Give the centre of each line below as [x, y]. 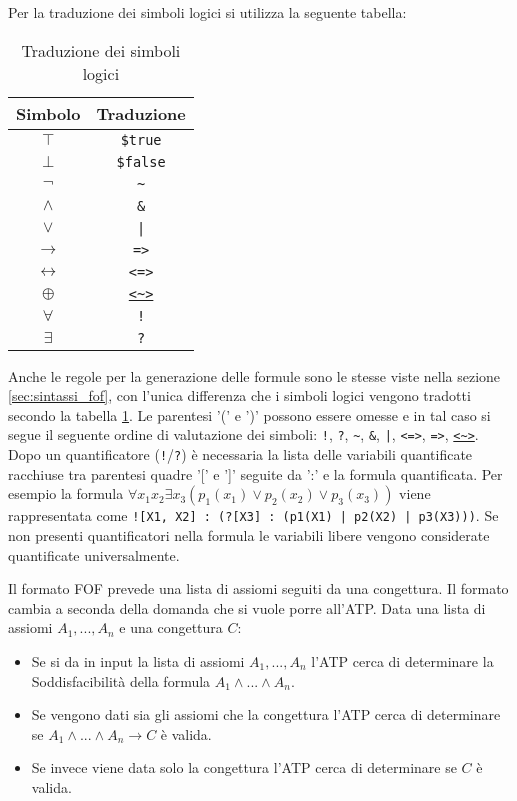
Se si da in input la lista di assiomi [138, 660]
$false [141, 161]
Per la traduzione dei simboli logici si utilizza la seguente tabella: [207, 12]
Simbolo [48, 113]
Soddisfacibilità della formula [121, 680]
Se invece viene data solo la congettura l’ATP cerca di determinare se [244, 767]
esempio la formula [66, 493]
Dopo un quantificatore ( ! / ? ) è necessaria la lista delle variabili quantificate [240, 454]
